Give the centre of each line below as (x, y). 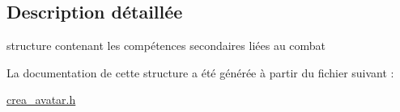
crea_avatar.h (41, 100)
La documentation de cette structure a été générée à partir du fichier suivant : (200, 72)
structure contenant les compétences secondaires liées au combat (166, 46)
